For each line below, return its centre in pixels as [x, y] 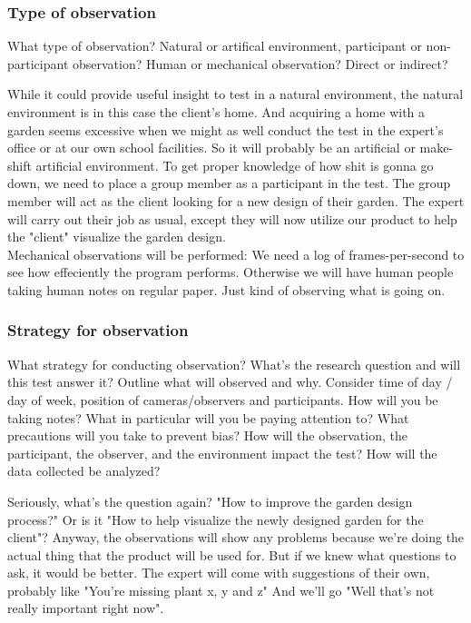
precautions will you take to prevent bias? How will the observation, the [207, 435]
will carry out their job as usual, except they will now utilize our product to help [232, 218]
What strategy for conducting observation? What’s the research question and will [234, 364]
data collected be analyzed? [84, 471]
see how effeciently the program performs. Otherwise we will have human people [231, 272]
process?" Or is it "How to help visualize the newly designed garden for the [216, 519]
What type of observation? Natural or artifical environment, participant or [215, 46]
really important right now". [86, 608]
